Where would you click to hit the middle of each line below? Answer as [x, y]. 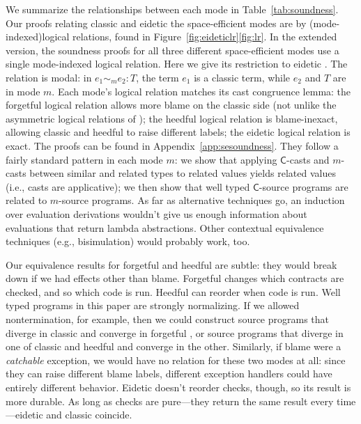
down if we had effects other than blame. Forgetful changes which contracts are [175, 278]
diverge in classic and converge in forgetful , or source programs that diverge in [175, 332]
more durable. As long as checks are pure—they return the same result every [170, 401]
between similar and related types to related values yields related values [183, 173]
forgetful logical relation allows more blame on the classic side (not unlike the [171, 105]
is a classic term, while [242, 77]
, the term [158, 77]
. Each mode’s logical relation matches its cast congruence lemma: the [201, 91]
